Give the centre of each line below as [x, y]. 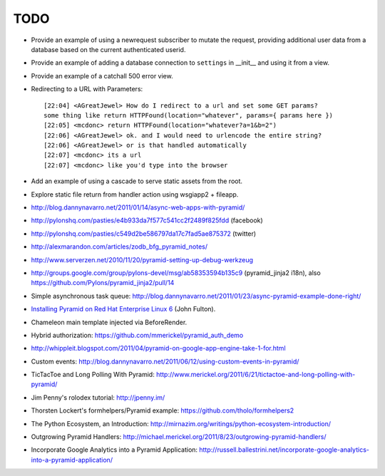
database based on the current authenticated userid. [108, 49]
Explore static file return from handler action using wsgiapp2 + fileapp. [135, 194]
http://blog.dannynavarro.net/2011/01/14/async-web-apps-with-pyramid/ [138, 207]
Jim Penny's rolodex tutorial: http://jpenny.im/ [98, 397]
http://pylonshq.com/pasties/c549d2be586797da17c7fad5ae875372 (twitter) [144, 233]
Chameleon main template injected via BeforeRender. [109, 322]
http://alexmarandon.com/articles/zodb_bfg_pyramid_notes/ [119, 247]
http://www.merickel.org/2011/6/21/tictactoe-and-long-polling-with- [256, 375]
